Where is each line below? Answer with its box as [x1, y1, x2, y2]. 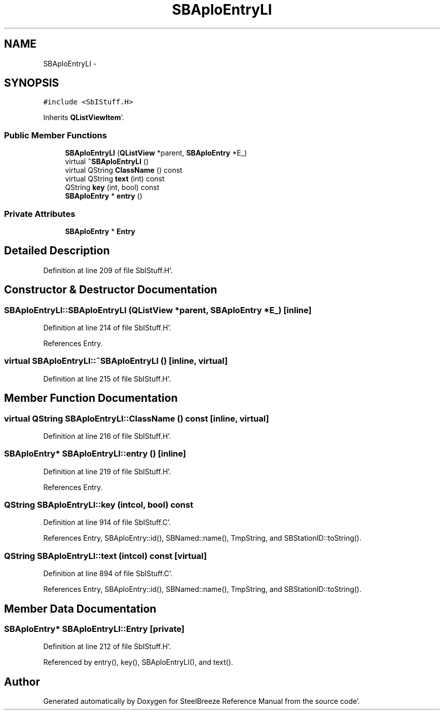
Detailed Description [4, 244, 110, 257]
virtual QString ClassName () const [65, 166, 182, 175]
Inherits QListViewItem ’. [43, 113, 124, 122]
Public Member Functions [4, 130, 107, 140]
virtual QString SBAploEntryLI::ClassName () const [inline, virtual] [4, 413, 269, 424]
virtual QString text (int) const [65, 174, 165, 183]
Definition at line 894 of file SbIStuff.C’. [43, 569, 173, 578]
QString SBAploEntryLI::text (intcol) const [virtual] [4, 550, 207, 561]
